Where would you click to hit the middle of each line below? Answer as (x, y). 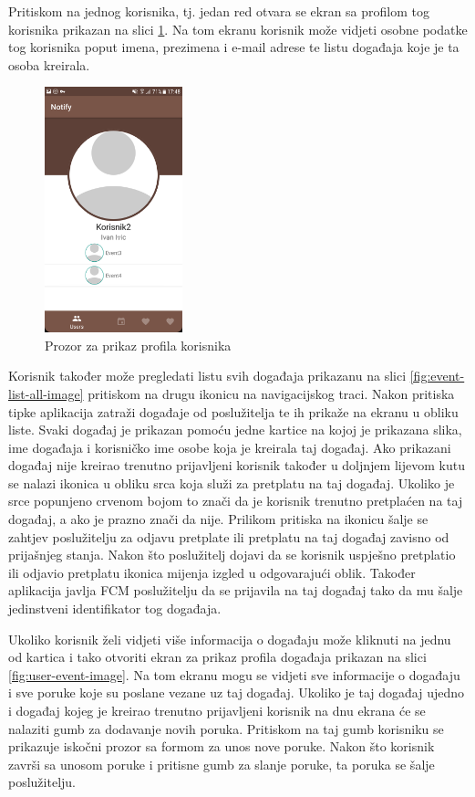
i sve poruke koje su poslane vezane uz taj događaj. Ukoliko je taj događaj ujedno (237, 692)
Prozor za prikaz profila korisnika (138, 345)
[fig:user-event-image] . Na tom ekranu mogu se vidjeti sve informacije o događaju (234, 674)
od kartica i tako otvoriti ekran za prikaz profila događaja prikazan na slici (217, 657)
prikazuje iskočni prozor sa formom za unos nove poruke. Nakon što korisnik (222, 746)
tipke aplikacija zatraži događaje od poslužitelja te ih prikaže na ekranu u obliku (233, 411)
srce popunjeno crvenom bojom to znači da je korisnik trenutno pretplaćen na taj (236, 501)
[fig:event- (437, 376)
